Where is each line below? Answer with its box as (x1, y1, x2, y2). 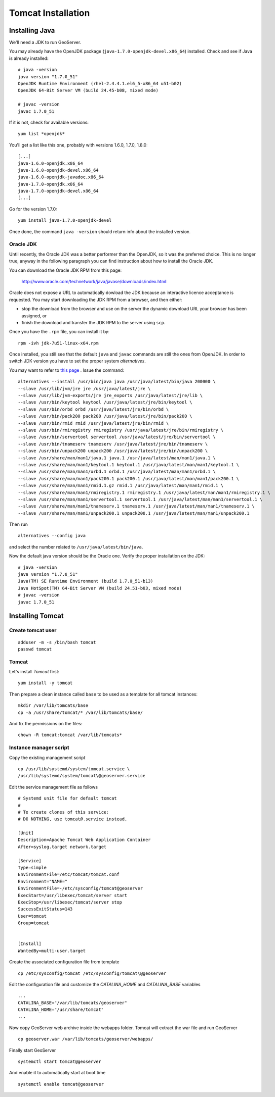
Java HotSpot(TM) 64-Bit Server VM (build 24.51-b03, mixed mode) (18, 585, 182, 591)
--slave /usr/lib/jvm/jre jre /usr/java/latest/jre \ (18, 386, 151, 391)
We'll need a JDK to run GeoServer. (9, 40, 81, 46)
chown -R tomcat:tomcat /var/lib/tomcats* (18, 732, 122, 738)
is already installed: (9, 55, 49, 61)
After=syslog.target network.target (18, 844, 107, 849)
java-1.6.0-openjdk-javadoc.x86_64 (18, 174, 104, 180)
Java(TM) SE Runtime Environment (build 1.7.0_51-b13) (18, 578, 154, 584)
